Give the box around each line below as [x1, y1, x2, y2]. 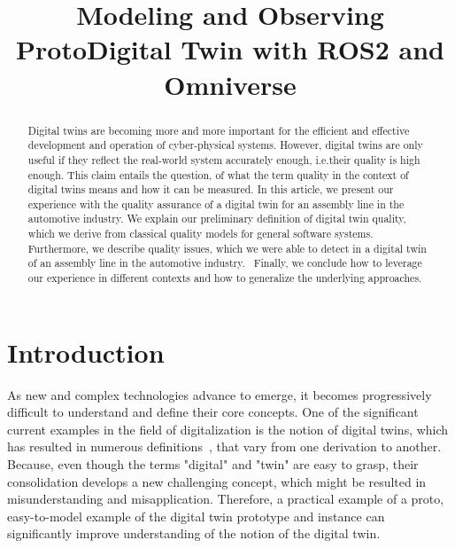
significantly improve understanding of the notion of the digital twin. [7, 524, 381, 543]
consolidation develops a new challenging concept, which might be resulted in [7, 472, 427, 490]
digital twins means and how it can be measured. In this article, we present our [27, 182, 394, 197]
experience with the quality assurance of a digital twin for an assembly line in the [27, 196, 405, 211]
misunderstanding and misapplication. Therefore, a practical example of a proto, [7, 489, 444, 508]
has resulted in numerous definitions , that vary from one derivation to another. [7, 437, 442, 456]
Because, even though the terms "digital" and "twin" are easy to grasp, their [7, 455, 419, 474]
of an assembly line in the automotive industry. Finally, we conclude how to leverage [27, 255, 422, 270]
